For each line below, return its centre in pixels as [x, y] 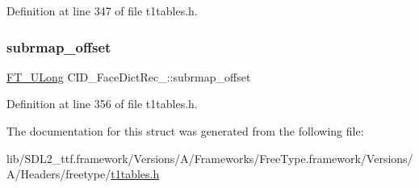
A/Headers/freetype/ [59, 174]
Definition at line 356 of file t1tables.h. [102, 104]
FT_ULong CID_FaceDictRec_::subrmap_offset [129, 76]
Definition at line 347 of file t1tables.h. [102, 10]
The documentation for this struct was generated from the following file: [185, 131]
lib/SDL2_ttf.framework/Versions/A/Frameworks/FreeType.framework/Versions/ [210, 158]
